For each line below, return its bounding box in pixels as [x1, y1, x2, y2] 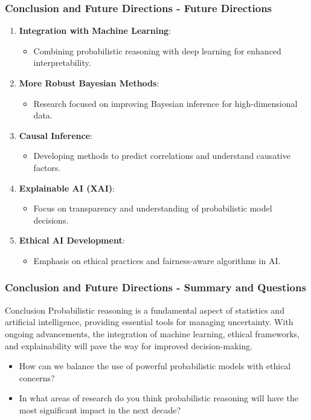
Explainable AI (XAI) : [19, 181, 115, 194]
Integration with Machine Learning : [19, 24, 172, 37]
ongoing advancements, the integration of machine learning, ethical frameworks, [5, 327, 300, 340]
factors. [33, 161, 61, 173]
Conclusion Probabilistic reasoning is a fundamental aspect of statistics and [5, 303, 284, 316]
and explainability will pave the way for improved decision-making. [5, 339, 253, 352]
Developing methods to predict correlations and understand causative [33, 149, 290, 162]
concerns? [19, 371, 55, 384]
